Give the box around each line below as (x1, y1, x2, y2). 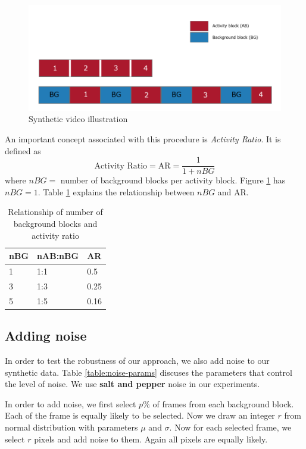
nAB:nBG (37, 250, 79, 262)
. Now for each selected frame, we (169, 420, 292, 433)
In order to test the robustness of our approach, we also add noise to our (5, 354, 270, 366)
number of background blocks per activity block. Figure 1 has (60, 174, 286, 186)
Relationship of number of (8, 205, 103, 218)
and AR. (217, 185, 249, 198)
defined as (5, 144, 41, 157)
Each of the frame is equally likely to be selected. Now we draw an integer (5, 409, 275, 422)
